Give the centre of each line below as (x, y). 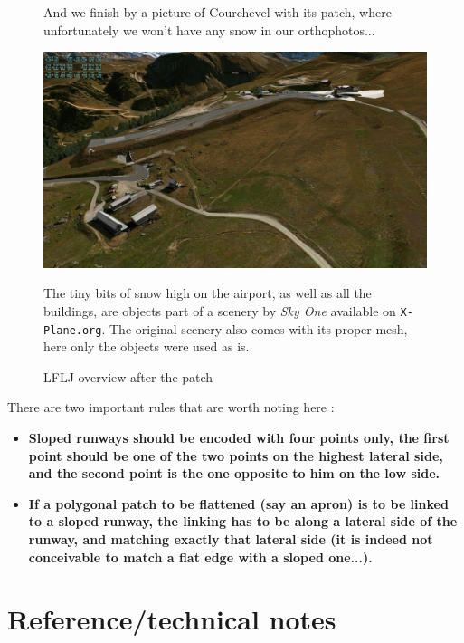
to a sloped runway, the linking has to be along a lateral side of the (243, 521)
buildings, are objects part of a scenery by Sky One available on (220, 310)
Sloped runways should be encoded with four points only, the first (239, 437)
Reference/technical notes (172, 619)
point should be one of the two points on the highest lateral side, (236, 455)
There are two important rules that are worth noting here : (171, 407)
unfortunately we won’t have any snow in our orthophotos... (209, 29)
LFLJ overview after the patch (128, 376)
